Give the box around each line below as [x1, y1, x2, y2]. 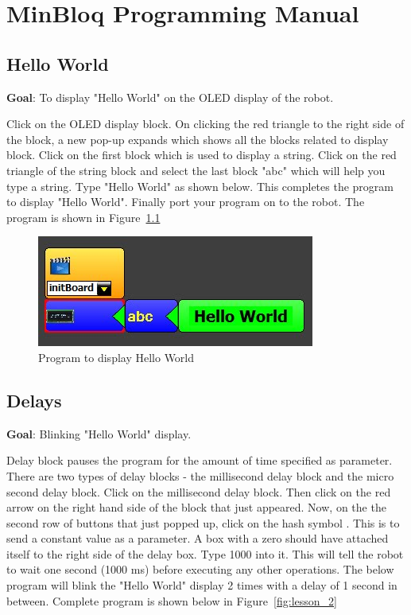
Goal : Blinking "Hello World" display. [6, 425, 192, 442]
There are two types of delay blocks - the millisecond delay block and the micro [6, 467, 394, 484]
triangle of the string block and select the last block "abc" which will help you [6, 162, 386, 178]
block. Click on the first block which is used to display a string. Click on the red [6, 146, 397, 163]
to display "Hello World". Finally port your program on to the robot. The [6, 193, 365, 210]
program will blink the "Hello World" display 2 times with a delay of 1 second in [6, 577, 397, 594]
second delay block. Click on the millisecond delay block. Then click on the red [6, 483, 391, 500]
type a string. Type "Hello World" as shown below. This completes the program [6, 177, 394, 194]
